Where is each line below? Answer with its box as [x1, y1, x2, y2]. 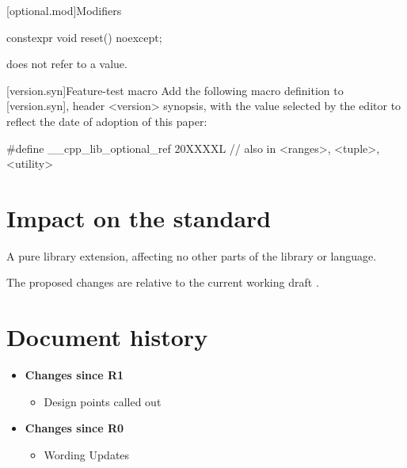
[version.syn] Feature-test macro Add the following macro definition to [6, 82, 344, 98]
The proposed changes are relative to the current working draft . [6, 274, 319, 291]
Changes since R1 [25, 367, 124, 383]
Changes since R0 [25, 420, 124, 436]
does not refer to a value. [6, 55, 127, 72]
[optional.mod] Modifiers [6, 2, 122, 18]
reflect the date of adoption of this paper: [6, 112, 207, 129]
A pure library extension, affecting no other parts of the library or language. [6, 247, 377, 264]
